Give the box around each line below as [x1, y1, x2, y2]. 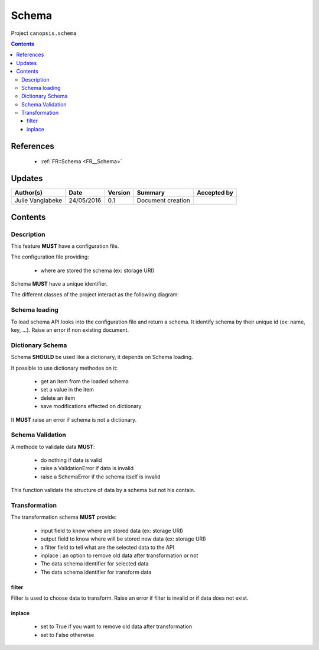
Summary [136, 189, 165, 197]
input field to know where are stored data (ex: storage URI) [40, 527, 183, 534]
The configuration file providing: [11, 253, 90, 260]
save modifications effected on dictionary [40, 403, 142, 410]
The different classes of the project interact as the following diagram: [11, 291, 180, 298]
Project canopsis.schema [11, 30, 77, 37]
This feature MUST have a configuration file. [11, 242, 119, 250]
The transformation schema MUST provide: [11, 513, 117, 520]
